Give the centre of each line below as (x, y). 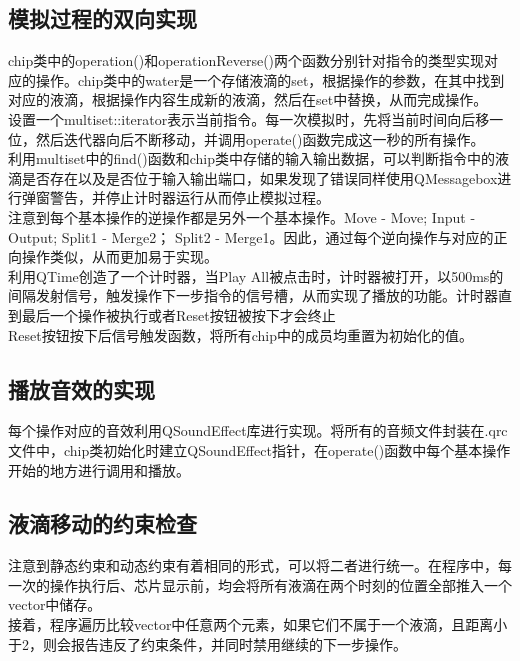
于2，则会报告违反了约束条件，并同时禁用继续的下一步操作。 (207, 643)
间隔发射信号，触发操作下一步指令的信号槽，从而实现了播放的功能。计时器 (253, 295)
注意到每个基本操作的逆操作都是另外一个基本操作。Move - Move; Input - (242, 216)
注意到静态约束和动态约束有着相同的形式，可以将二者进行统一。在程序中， (253, 565)
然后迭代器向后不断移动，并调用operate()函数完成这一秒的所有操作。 (260, 138)
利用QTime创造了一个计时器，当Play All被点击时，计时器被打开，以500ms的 (256, 275)
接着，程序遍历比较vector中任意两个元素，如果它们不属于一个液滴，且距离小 (258, 624)
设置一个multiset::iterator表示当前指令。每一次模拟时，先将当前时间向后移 (249, 118)
